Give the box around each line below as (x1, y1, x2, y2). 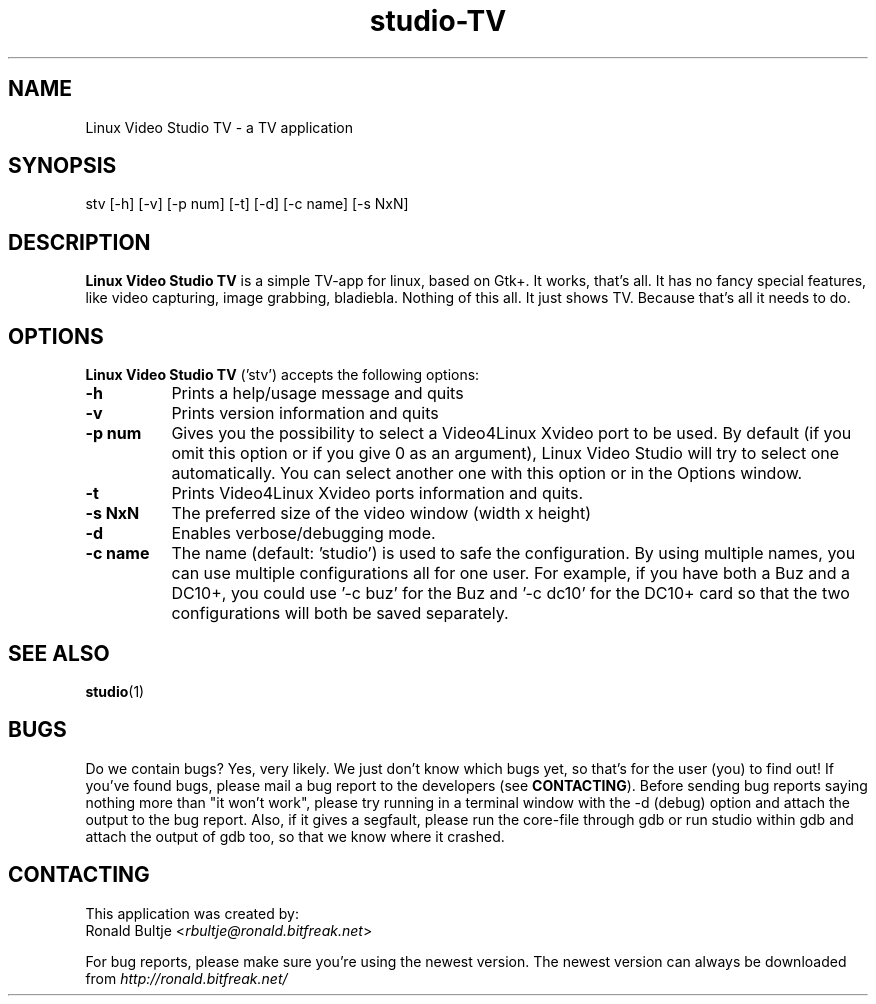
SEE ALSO (8, 640, 110, 666)
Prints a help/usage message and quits (171, 383, 464, 404)
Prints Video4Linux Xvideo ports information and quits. (171, 483, 584, 504)
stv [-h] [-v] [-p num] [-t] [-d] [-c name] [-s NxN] (85, 195, 409, 213)
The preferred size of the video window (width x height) (171, 503, 592, 524)
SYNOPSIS (8, 153, 117, 179)
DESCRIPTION (8, 229, 151, 255)
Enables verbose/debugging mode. (171, 523, 436, 544)
